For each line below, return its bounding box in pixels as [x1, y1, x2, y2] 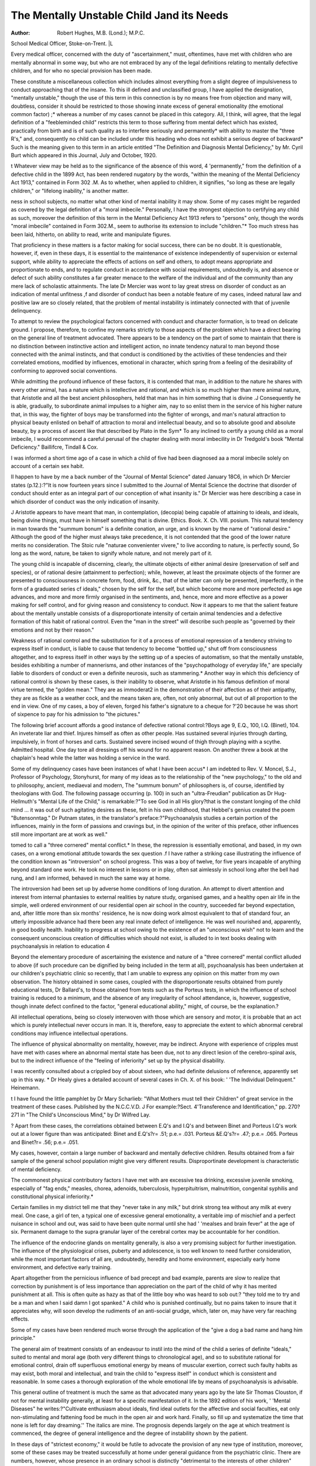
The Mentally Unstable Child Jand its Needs [11, 9, 228, 22]
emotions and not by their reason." [11, 626, 94, 633]
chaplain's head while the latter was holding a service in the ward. [11, 754, 170, 762]
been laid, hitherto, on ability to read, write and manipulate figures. [11, 230, 171, 237]
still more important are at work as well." [11, 830, 108, 838]
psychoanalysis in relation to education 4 [11, 942, 110, 949]
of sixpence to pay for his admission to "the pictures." [11, 711, 140, 718]
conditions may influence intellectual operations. [11, 1030, 128, 1037]
